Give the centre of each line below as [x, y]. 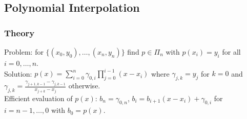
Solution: [18, 73]
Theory [19, 32]
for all [231, 52]
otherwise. [84, 86]
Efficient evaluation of [38, 98]
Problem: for [24, 52]
